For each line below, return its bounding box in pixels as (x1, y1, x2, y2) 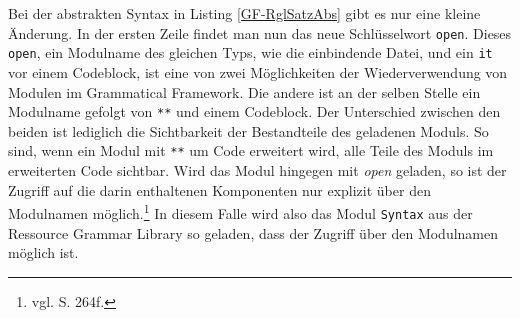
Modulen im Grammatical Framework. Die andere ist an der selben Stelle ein (8, 81, 481, 102)
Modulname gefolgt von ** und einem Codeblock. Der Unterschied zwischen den (8, 101, 501, 122)
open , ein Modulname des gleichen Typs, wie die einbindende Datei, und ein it (8, 42, 493, 63)
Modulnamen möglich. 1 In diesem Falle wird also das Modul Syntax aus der (8, 200, 473, 223)
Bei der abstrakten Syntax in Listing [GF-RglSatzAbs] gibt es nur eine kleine (8, 3, 481, 23)
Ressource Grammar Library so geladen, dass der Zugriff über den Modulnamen (8, 222, 499, 243)
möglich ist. (8, 242, 79, 263)
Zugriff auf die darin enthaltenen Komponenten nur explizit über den (8, 179, 431, 200)
